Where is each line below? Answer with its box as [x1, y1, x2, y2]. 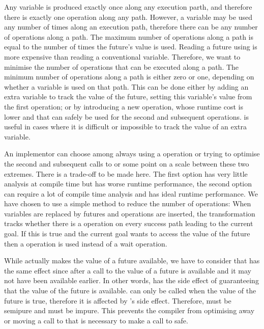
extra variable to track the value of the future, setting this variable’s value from [4, 91, 252, 102]
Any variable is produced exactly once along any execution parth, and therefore [4, 2, 252, 12]
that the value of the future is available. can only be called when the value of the [4, 285, 256, 296]
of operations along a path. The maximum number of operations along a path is [4, 31, 253, 42]
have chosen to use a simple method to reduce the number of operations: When [4, 198, 251, 209]
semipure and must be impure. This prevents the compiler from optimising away [4, 305, 255, 316]
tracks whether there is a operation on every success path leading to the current [4, 218, 253, 229]
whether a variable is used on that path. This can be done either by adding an [4, 81, 249, 92]
